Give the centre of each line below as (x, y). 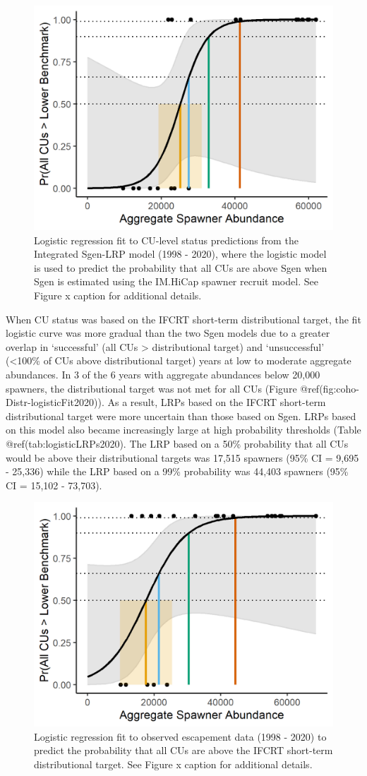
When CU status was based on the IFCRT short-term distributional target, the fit (183, 319)
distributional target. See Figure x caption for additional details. (173, 764)
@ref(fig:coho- (330, 388)
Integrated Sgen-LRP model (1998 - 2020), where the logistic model (180, 254)
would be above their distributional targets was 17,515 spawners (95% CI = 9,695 (182, 457)
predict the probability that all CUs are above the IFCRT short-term (183, 750)
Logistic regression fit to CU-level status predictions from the (166, 240)
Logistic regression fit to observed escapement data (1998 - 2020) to (180, 736)
